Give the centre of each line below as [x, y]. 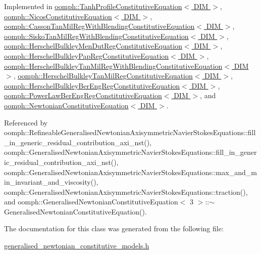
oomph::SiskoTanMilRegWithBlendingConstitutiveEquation [96, 36]
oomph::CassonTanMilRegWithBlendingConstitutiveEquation [99, 26]
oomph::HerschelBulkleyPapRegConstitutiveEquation [87, 55]
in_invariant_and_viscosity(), [51, 182]
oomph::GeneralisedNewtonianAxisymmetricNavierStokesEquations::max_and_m [130, 172]
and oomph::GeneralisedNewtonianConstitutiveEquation [91, 202]
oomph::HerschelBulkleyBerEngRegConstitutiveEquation [92, 85]
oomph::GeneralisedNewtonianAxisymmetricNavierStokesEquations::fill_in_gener [130, 152]
